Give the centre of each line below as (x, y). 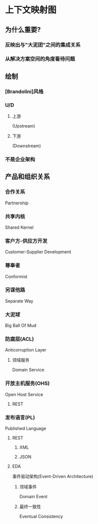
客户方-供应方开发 (26, 241)
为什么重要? (23, 30)
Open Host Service (24, 394)
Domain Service (28, 370)
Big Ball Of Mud (21, 326)
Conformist (16, 276)
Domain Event (33, 497)
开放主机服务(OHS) (28, 383)
